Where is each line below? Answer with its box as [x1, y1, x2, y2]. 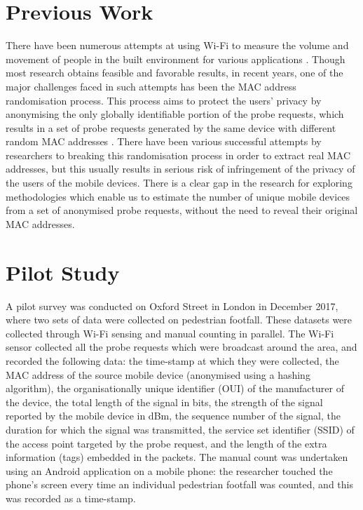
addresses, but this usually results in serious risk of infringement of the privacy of [6, 161, 355, 176]
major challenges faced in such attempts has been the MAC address [6, 79, 296, 93]
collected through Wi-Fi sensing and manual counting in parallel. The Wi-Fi [6, 326, 334, 340]
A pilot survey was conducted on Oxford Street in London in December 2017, [6, 298, 338, 313]
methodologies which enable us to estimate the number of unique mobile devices [6, 189, 350, 203]
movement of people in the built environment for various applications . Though [6, 51, 345, 66]
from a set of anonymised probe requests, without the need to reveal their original [6, 203, 358, 217]
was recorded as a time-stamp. [6, 490, 136, 505]
